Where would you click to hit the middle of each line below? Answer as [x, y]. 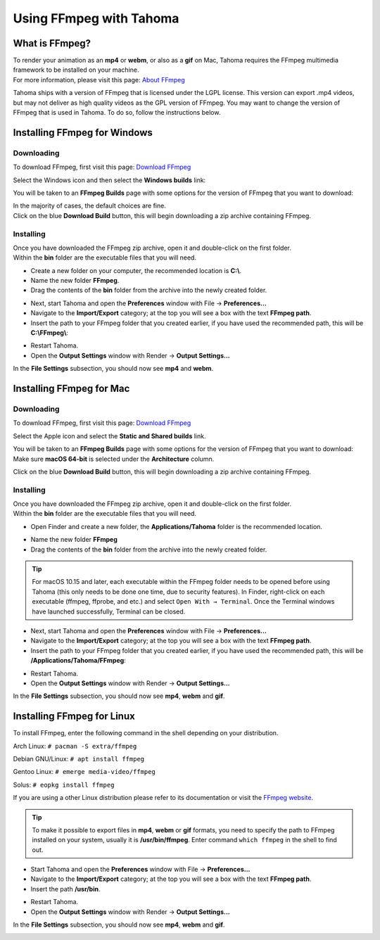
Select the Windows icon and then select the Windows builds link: [109, 180]
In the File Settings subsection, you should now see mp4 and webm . [113, 369]
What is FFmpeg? [52, 43]
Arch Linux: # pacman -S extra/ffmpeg [75, 746]
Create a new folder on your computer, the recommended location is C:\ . [136, 270]
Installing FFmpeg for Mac [71, 388]
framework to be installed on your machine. [76, 70]
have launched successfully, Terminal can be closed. [109, 611]
